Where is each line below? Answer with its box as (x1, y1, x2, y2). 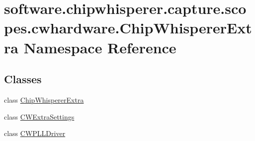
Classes (4, 71, 42, 87)
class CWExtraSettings (4, 111, 75, 122)
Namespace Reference (23, 37, 176, 57)
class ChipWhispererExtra (4, 94, 84, 105)
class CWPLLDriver (4, 128, 66, 139)
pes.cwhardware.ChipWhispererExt (4, 17, 252, 38)
